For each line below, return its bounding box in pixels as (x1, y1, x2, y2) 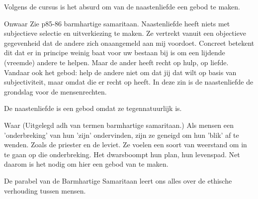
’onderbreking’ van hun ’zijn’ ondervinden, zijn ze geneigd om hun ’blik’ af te (4, 129, 239, 140)
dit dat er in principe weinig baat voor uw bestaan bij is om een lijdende (4, 47, 225, 58)
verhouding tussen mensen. (4, 185, 86, 196)
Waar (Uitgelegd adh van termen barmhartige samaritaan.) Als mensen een (4, 119, 234, 130)
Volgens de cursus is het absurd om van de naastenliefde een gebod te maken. (4, 1, 240, 11)
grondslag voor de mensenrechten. (4, 86, 107, 97)
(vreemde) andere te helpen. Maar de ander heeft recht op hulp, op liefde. (4, 57, 229, 67)
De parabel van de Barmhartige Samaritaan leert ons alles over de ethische (4, 175, 232, 186)
